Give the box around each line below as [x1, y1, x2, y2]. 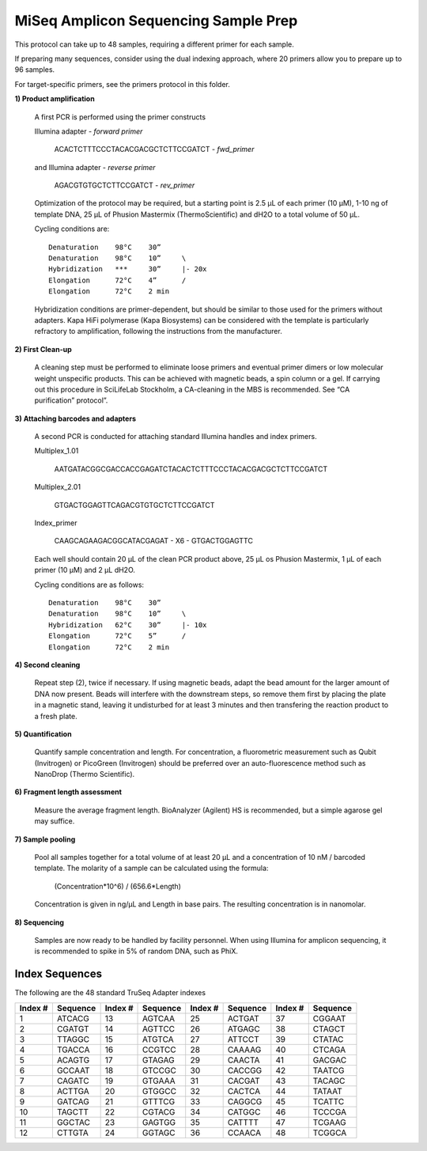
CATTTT [227, 1116, 259, 1127]
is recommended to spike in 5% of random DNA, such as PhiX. [34, 946, 239, 956]
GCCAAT [56, 1065, 90, 1076]
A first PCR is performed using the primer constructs [34, 112, 206, 122]
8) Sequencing [14, 918, 65, 927]
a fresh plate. [34, 711, 78, 721]
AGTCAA [142, 1013, 176, 1024]
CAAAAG [227, 1044, 262, 1055]
